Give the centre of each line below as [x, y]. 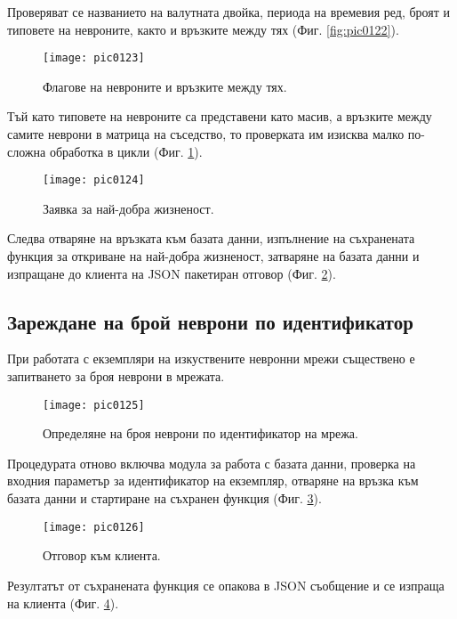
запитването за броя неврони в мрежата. [116, 376]
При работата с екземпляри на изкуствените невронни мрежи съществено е [211, 358]
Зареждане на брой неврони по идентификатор [210, 321]
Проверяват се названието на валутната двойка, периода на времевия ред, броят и [229, 12]
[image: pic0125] [94, 405]
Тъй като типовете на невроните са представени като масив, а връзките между [220, 116]
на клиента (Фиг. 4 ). [63, 603]
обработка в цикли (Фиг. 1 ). [126, 151]
